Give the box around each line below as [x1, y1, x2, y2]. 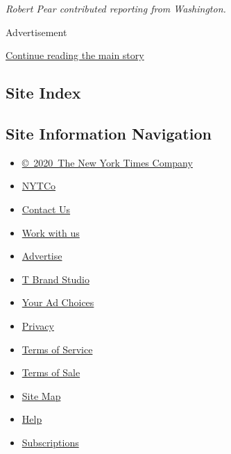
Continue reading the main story [6, 48, 144, 62]
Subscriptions [22, 435, 79, 449]
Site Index [6, 82, 81, 103]
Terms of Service [22, 342, 93, 356]
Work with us [22, 225, 80, 239]
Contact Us [22, 201, 71, 216]
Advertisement [6, 24, 67, 39]
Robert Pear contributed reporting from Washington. [6, 1, 226, 15]
